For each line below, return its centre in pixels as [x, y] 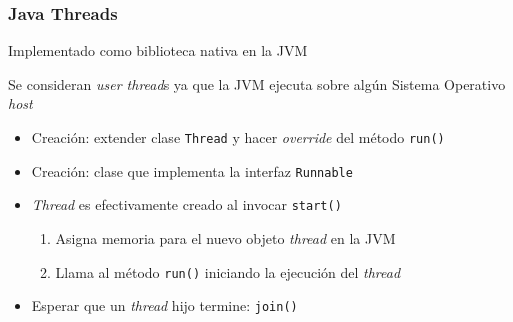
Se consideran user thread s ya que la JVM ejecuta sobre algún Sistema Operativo [257, 83]
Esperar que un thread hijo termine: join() [164, 305]
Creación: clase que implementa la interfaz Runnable [192, 170]
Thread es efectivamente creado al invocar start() [186, 204]
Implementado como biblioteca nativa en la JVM [158, 50]
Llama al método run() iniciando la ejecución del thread [228, 271]
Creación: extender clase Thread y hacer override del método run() [238, 137]
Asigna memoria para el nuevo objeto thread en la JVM [225, 237]
